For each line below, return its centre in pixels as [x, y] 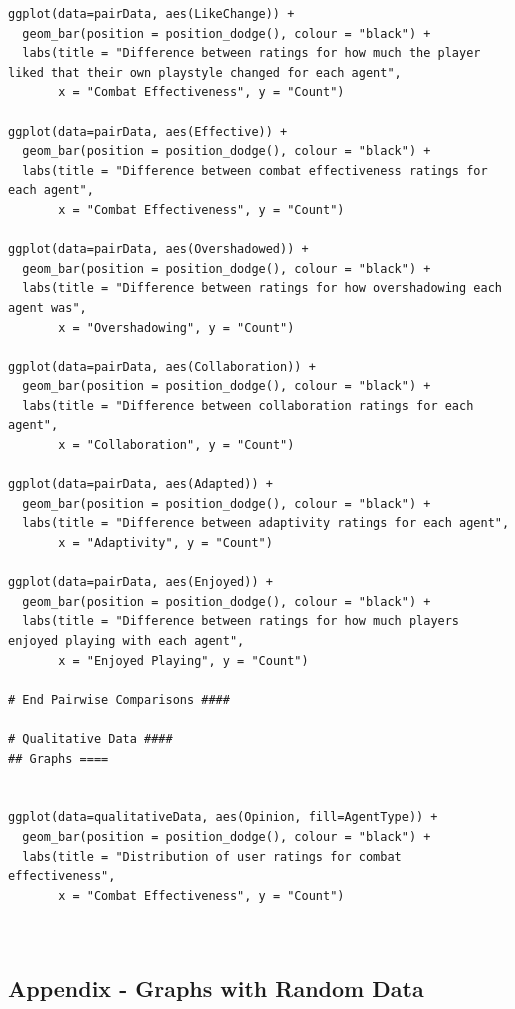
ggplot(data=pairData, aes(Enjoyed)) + [140, 582]
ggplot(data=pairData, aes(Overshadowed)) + [158, 249]
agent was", [47, 307]
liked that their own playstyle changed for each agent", [205, 72]
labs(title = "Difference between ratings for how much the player [251, 53]
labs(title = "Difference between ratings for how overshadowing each [262, 288]
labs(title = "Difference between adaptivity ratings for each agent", [266, 523]
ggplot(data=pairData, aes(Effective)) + [148, 131]
